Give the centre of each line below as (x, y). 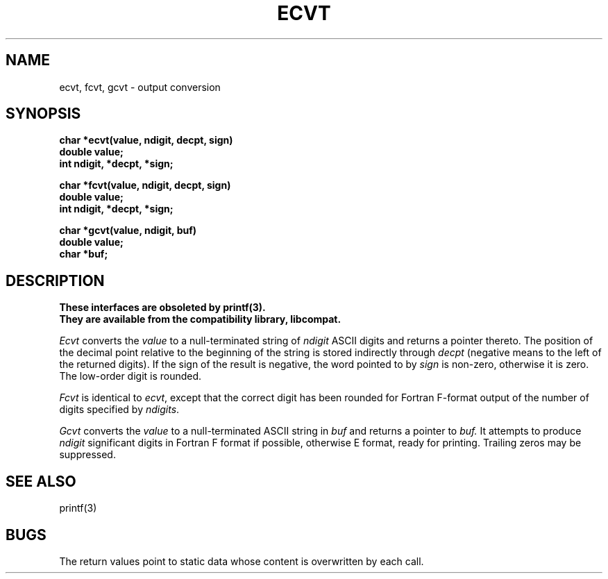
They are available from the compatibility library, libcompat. (200, 319)
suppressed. (87, 455)
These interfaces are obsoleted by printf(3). (162, 308)
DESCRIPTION (55, 280)
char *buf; (84, 254)
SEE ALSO (41, 481)
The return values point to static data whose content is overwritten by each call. (242, 561)
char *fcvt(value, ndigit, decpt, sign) (145, 185)
